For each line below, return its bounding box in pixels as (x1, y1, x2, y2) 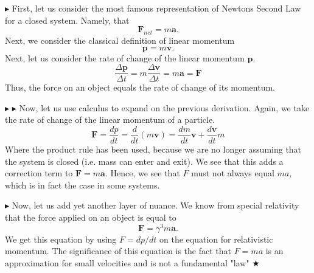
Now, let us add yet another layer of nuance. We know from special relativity (12, 199, 299, 212)
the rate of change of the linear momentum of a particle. (5, 113, 215, 126)
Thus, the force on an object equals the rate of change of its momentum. (5, 81, 275, 94)
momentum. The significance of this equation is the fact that (5, 244, 231, 257)
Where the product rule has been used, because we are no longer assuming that (5, 143, 302, 156)
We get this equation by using (5, 232, 117, 245)
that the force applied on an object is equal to (5, 211, 176, 224)
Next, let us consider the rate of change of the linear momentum (5, 51, 245, 64)
